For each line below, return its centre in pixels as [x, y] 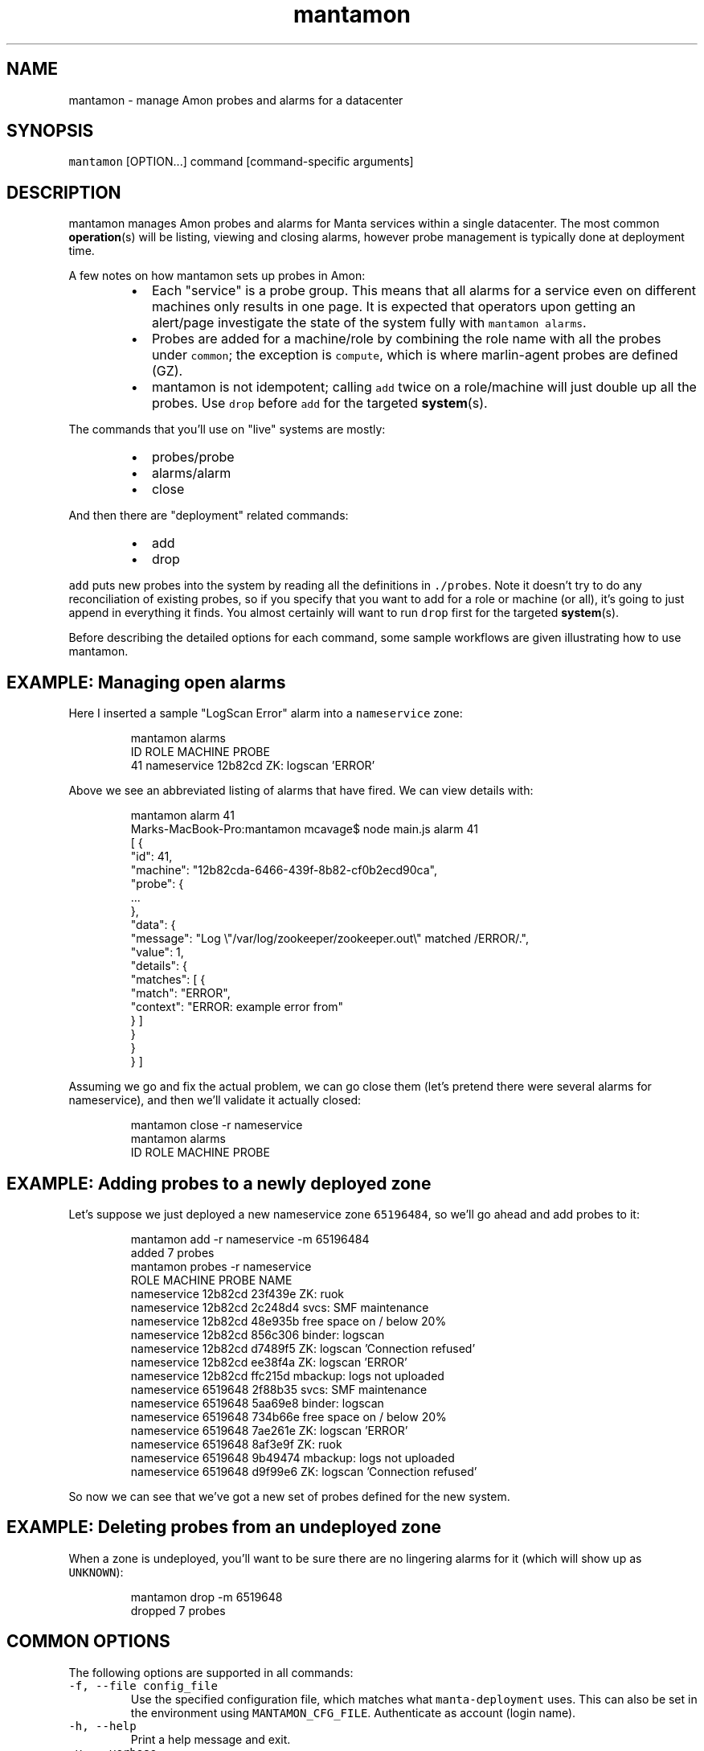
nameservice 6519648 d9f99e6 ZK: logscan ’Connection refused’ [304, 1471]
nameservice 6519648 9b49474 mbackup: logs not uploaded [293, 1457]
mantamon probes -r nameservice [221, 1266]
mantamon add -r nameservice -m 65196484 [250, 1239]
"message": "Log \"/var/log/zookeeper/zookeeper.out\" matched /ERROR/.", [329, 939]
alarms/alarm [191, 473]
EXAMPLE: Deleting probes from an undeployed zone [224, 1527]
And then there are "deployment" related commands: [209, 516]
